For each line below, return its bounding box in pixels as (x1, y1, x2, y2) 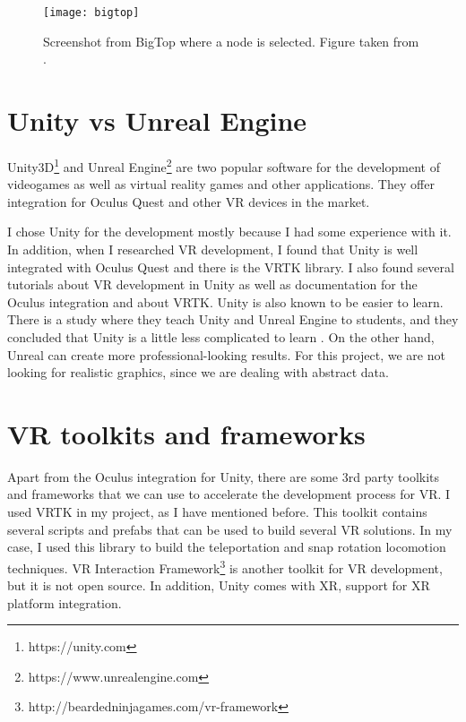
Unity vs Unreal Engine (7, 102, 307, 139)
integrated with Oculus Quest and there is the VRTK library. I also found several (7, 257, 454, 276)
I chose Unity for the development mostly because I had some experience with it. (7, 222, 452, 241)
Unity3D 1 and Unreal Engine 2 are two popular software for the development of (7, 154, 440, 176)
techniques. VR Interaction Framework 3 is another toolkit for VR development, (7, 555, 443, 577)
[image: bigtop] (43, 6, 140, 19)
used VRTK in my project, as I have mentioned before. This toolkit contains (7, 503, 427, 521)
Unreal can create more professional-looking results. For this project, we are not (7, 345, 445, 364)
